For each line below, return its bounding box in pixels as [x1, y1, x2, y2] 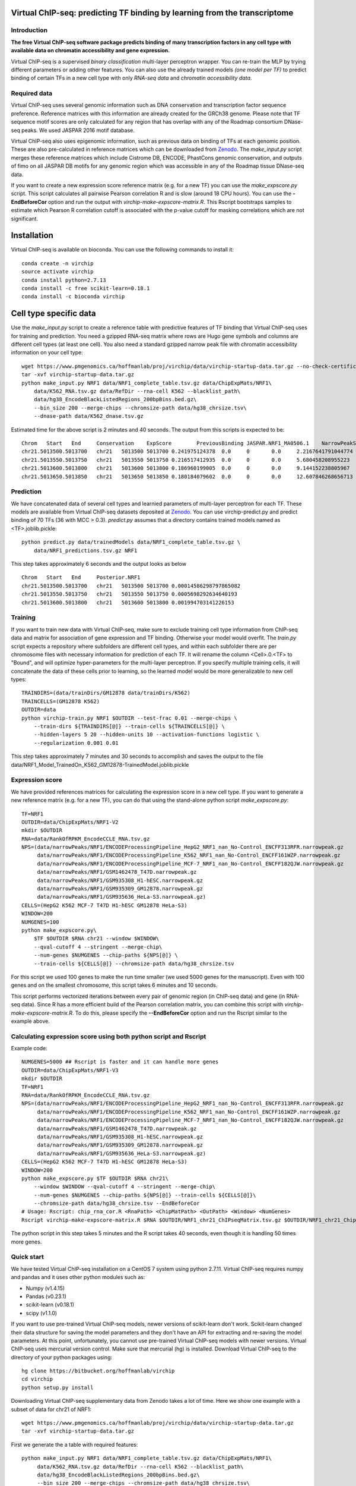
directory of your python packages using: [11, 1353, 113, 1361]
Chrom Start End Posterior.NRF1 [21, 574, 141, 581]
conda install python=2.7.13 [21, 276, 106, 284]
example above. [11, 1017, 50, 1025]
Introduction [11, 26, 47, 34]
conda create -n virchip [21, 260, 94, 267]
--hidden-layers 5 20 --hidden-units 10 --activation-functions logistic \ [33, 731, 259, 738]
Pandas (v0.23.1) [26, 1293, 66, 1300]
